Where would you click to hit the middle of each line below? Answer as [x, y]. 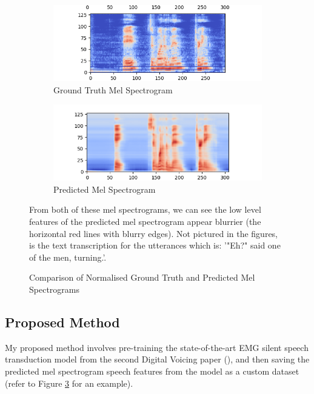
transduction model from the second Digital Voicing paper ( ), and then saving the [157, 359]
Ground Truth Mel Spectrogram [113, 89]
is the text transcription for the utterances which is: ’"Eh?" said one [155, 245]
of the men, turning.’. [68, 257]
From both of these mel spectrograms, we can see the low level [145, 209]
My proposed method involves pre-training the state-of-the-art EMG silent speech [157, 347]
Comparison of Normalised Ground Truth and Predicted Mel [142, 277]
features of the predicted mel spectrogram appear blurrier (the [145, 222]
